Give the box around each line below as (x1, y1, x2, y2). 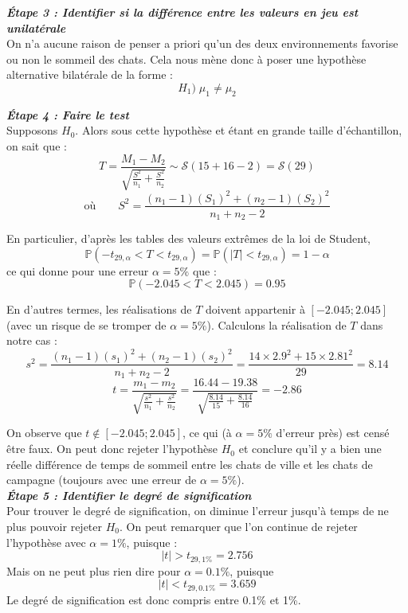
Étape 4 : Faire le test (6, 106, 129, 123)
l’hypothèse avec (6, 533, 86, 550)
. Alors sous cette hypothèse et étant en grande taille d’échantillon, (75, 122, 402, 139)
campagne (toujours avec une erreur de (6, 471, 197, 488)
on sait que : (6, 137, 67, 154)
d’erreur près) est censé (276, 424, 390, 441)
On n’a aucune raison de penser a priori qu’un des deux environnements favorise (6, 35, 398, 52)
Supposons (6, 122, 58, 139)
